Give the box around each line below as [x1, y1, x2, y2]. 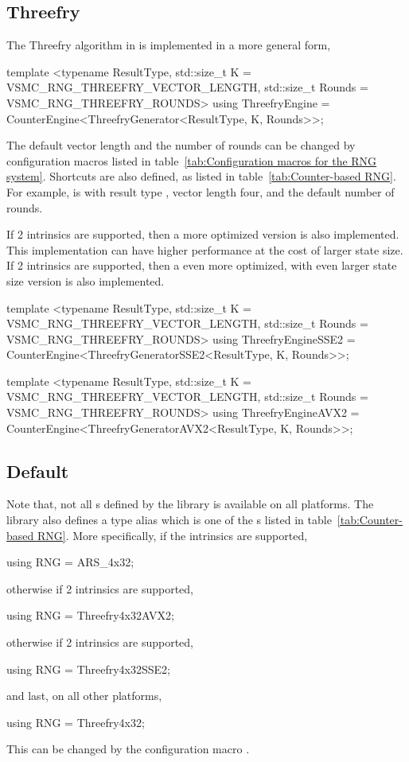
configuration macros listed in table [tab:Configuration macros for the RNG [6, 152, 377, 169]
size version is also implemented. [6, 272, 165, 289]
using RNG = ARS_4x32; [6, 554, 134, 570]
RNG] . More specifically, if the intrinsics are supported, [37, 527, 308, 543]
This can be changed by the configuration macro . [6, 741, 250, 757]
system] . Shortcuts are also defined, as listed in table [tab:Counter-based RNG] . [6, 168, 396, 185]
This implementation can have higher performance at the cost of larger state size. [6, 241, 403, 258]
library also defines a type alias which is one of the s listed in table [6, 511, 332, 528]
